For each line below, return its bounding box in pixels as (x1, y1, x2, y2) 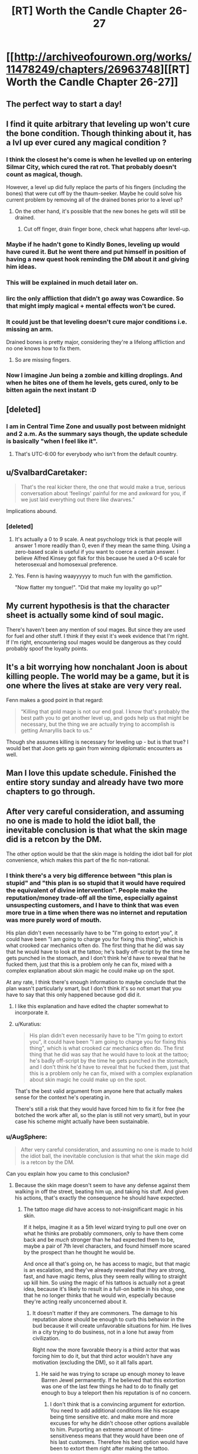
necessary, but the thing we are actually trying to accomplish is (20, 720, 175, 728)
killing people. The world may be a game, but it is (6, 671, 190, 681)
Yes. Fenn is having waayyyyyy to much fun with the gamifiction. (14, 572, 173, 579)
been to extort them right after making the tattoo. (50, 1445, 170, 1452)
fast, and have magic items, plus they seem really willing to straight (23, 1273, 187, 1280)
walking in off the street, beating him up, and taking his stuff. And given (14, 1188, 189, 1195)
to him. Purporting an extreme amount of (50, 1426, 150, 1433)
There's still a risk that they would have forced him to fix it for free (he (14, 1105, 185, 1112)
